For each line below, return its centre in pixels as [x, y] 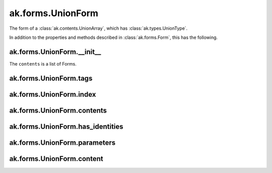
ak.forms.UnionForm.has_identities [66, 126]
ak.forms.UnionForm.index [53, 94]
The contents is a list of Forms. [43, 64]
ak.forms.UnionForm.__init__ [55, 52]
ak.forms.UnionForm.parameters [62, 142]
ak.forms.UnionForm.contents [58, 110]
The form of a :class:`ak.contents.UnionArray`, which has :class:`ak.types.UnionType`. [98, 28]
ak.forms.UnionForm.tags [51, 78]
